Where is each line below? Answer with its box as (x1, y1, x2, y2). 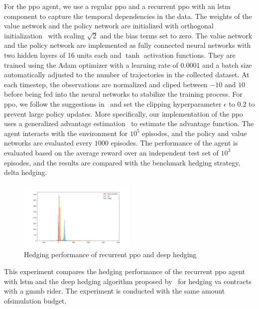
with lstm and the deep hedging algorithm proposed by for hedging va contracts (4, 276, 252, 286)
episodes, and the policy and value (142, 128, 247, 138)
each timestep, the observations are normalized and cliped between (4, 79, 208, 89)
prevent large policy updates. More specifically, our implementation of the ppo (4, 108, 243, 119)
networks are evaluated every (4, 138, 93, 148)
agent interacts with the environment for (4, 128, 128, 138)
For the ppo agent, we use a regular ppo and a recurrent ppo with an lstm (4, 1, 231, 11)
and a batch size (202, 59, 252, 70)
